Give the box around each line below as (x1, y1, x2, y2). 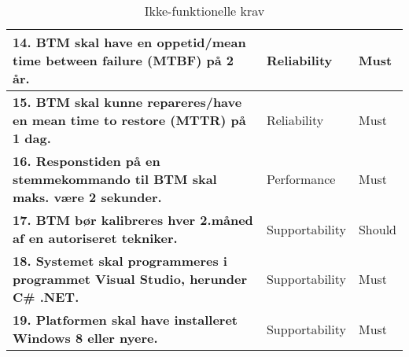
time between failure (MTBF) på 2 (13, 51, 234, 69)
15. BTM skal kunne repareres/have (13, 93, 242, 111)
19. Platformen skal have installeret (13, 311, 238, 329)
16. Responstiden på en (13, 152, 160, 170)
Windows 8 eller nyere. (13, 329, 158, 347)
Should (358, 219, 396, 238)
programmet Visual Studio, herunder (13, 270, 248, 288)
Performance (266, 170, 336, 188)
